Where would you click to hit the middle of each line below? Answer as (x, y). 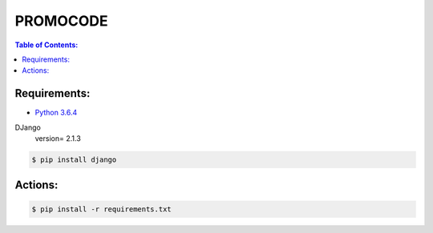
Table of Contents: (47, 45)
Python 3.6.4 (56, 113)
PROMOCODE (61, 21)
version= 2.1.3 (58, 139)
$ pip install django (74, 160)
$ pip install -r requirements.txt (101, 209)
